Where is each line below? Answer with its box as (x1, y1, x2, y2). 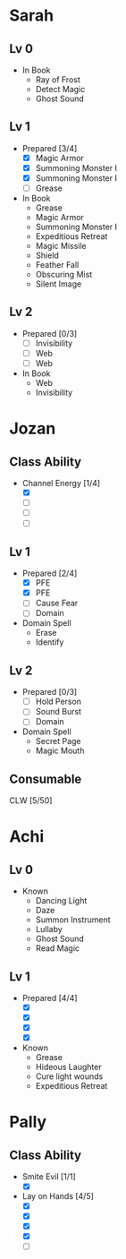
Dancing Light (35, 895, 88, 906)
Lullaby (35, 924, 63, 935)
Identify (35, 637, 64, 647)
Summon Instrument (35, 914, 111, 925)
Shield (35, 250, 60, 261)
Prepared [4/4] (21, 993, 78, 1003)
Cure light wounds (35, 1071, 104, 1082)
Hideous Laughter (35, 1062, 102, 1073)
